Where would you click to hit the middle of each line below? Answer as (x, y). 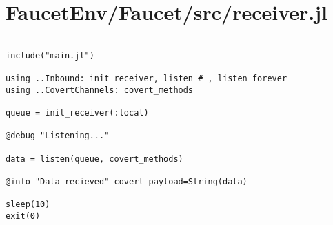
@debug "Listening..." (58, 136)
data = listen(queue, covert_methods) (94, 159)
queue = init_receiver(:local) (77, 113)
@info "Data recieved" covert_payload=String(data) (127, 182)
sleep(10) (28, 205)
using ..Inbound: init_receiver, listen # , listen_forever (147, 79)
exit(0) (23, 216)
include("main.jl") (50, 55)
